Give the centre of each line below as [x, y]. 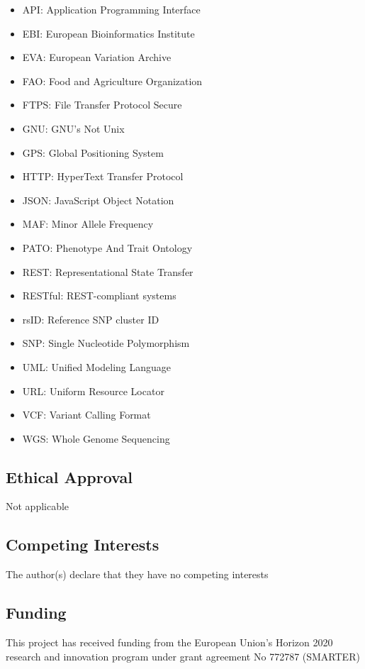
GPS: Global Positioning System [93, 152]
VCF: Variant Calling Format [86, 415]
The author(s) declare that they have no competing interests [137, 574]
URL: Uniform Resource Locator [93, 391]
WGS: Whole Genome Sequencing [96, 438]
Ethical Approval [69, 476]
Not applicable [38, 506]
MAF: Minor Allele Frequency [88, 224]
